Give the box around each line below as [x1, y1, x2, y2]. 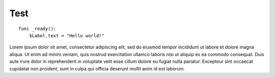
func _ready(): [18, 25, 57, 32]
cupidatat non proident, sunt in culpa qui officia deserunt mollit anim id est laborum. [9, 65, 185, 71]
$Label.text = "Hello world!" [29, 33, 104, 38]
